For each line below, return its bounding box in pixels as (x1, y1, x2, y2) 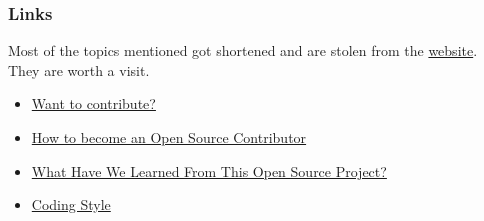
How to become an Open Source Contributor (31, 127, 307, 147)
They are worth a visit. (8, 59, 150, 80)
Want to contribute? (31, 93, 156, 114)
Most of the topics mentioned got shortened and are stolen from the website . (8, 40, 478, 61)
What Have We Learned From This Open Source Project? (31, 160, 387, 181)
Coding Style (31, 194, 111, 215)
